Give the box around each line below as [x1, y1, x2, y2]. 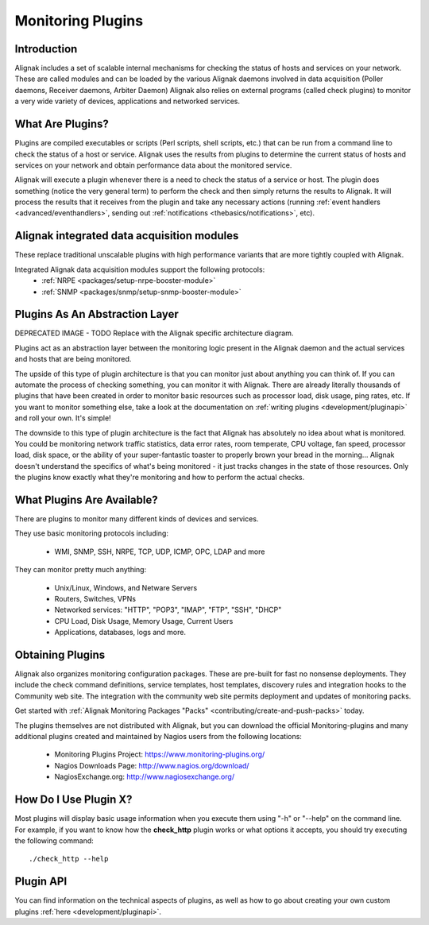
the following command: [14, 835, 95, 846]
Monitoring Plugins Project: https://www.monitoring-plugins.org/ [54, 749, 265, 759]
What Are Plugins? [14, 118, 109, 131]
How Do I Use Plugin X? [14, 793, 133, 807]
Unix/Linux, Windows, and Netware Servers [54, 582, 198, 592]
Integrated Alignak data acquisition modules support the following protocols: [14, 265, 265, 274]
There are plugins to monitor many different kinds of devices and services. [14, 514, 259, 524]
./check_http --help [29, 854, 109, 864]
